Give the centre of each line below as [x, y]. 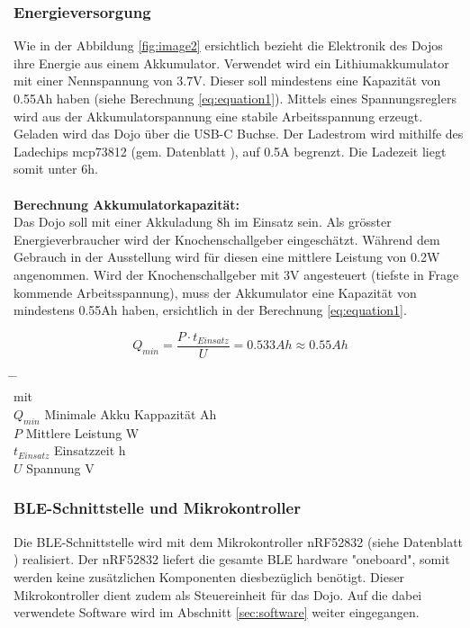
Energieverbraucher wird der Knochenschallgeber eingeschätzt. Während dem [227, 239]
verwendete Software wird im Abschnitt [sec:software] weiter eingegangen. [217, 612]
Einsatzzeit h [90, 450]
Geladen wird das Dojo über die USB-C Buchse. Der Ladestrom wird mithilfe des [239, 134]
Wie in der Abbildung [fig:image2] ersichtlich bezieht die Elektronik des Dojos [228, 45]
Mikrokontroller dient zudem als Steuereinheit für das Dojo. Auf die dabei [218, 594]
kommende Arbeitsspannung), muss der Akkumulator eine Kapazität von [215, 292]
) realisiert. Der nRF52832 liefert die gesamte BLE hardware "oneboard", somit [232, 559]
